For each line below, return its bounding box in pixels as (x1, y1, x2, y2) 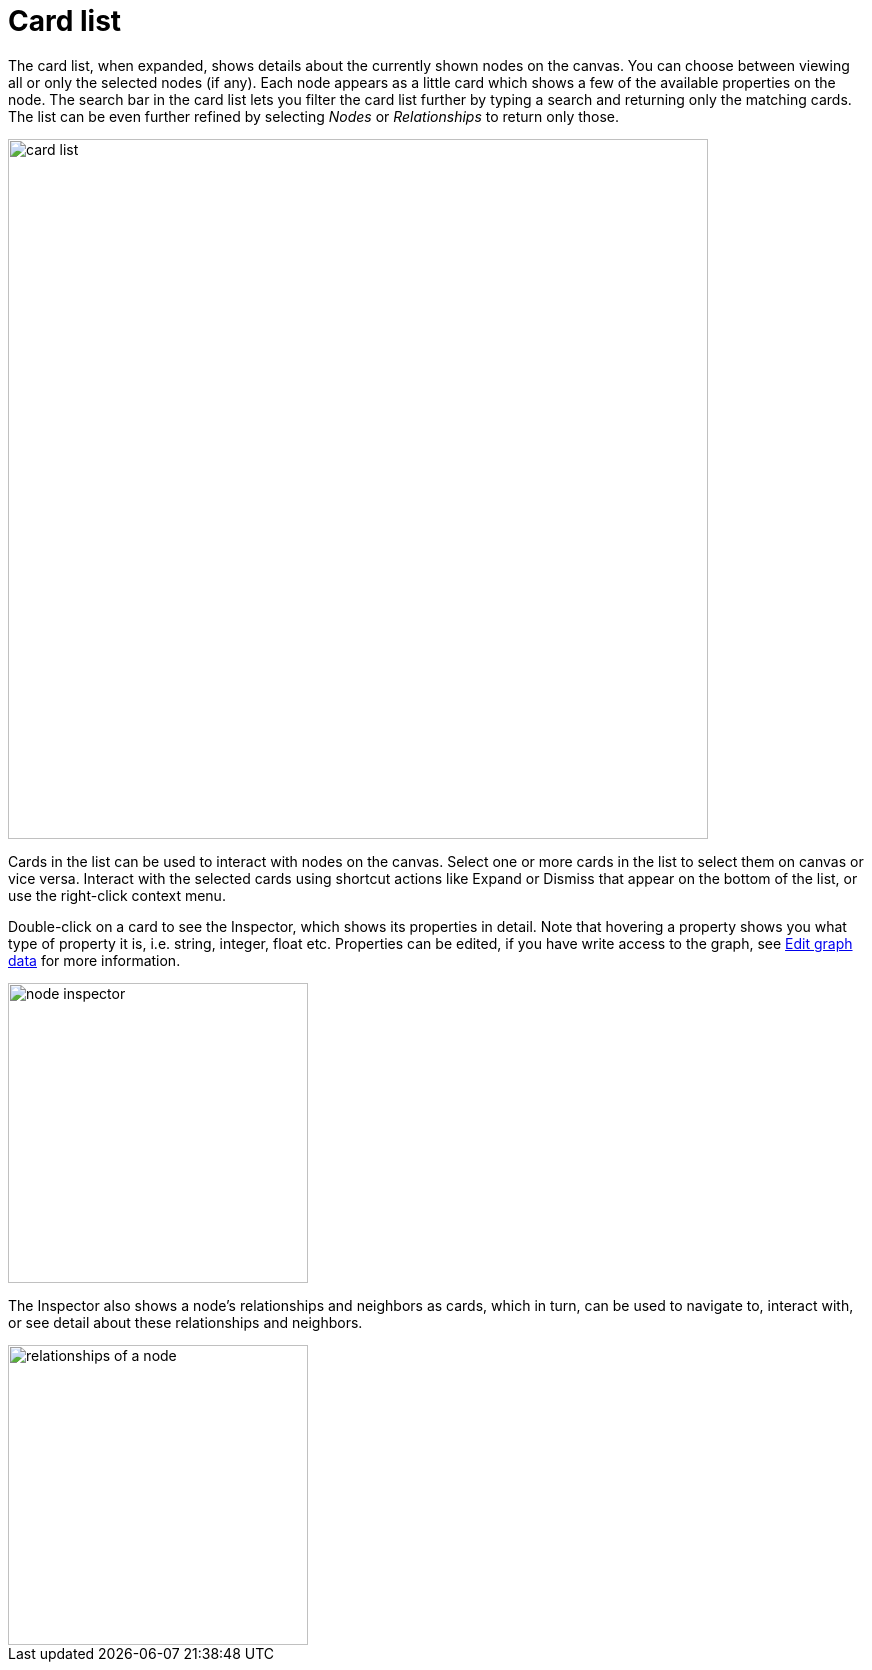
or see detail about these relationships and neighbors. (8, 1313, 363, 1331)
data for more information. (8, 951, 181, 969)
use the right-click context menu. (8, 886, 226, 904)
